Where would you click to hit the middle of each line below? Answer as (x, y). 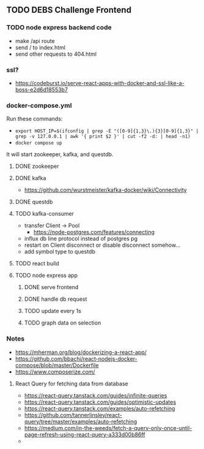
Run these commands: (35, 119)
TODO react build (37, 263)
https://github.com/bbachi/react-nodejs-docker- (76, 358)
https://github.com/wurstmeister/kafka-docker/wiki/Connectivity (106, 190)
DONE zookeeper (37, 166)
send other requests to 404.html (56, 54)
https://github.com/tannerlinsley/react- (73, 415)
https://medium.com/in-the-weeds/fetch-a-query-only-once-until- (108, 428)
